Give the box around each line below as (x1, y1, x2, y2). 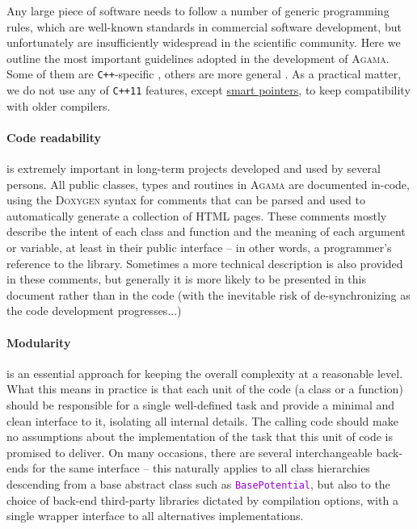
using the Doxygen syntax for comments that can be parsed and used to (6, 191, 365, 208)
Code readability (6, 128, 102, 145)
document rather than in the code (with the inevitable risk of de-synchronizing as (6, 286, 411, 303)
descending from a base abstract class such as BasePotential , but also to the (6, 475, 390, 492)
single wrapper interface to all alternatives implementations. (6, 507, 304, 524)
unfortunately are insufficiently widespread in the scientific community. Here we (6, 34, 401, 51)
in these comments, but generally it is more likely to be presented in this (6, 271, 366, 288)
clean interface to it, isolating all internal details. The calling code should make (6, 412, 398, 429)
